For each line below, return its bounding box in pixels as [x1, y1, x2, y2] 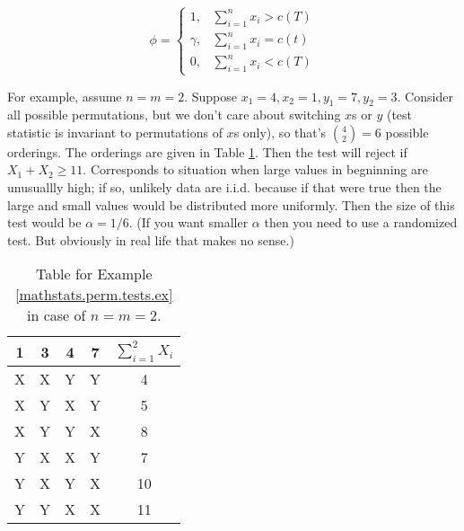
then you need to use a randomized [264, 213, 458, 232]
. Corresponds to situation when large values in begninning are [83, 160, 428, 179]
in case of [26, 305, 86, 326]
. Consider [397, 86, 453, 105]
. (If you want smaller [128, 213, 249, 232]
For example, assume [7, 86, 122, 105]
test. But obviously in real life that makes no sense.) [7, 230, 294, 249]
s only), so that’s [233, 122, 327, 141]
